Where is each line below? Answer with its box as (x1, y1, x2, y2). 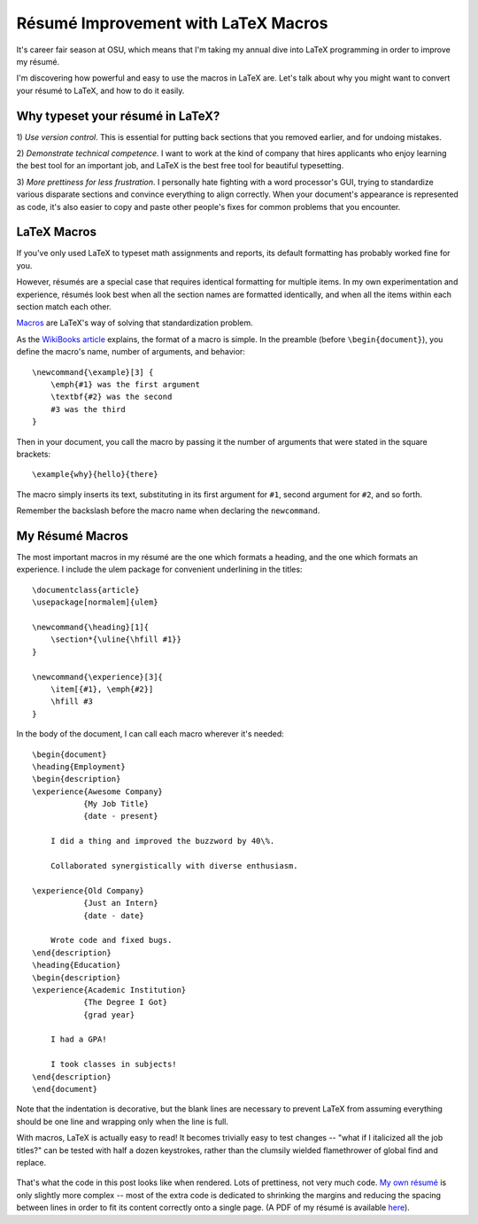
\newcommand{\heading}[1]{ (32, 621, 150, 632)
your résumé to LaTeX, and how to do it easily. (16, 85, 185, 96)
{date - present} (82, 811, 158, 822)
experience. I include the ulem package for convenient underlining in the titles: (16, 564, 303, 575)
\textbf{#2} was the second (50, 392, 173, 402)
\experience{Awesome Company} (32, 786, 164, 797)
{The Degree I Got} (82, 997, 168, 1008)
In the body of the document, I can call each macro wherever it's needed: (16, 729, 285, 739)
